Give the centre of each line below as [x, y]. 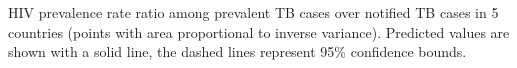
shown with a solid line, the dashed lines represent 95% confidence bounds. [237, 51]
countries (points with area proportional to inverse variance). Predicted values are [259, 31]
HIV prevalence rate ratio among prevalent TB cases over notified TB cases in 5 [253, 12]
